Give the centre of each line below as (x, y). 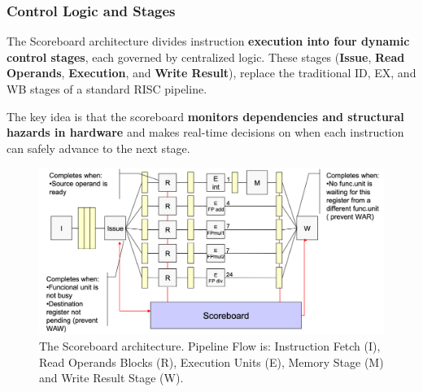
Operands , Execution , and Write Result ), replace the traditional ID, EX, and (211, 73)
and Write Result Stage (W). (111, 378)
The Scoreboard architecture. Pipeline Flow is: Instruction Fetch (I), (210, 345)
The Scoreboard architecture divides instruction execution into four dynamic (208, 41)
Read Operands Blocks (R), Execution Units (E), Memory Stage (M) (211, 362)
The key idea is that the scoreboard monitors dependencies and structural (205, 116)
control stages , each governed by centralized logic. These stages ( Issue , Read (206, 57)
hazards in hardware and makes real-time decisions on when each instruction (205, 132)
